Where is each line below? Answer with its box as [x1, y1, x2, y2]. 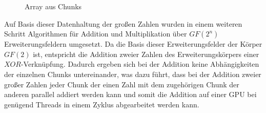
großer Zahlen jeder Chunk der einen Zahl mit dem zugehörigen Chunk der [4, 79, 239, 89]
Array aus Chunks [25, 1, 82, 11]
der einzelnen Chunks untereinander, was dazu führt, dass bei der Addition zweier [4, 68, 261, 79]
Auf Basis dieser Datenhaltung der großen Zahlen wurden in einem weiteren [4, 18, 242, 29]
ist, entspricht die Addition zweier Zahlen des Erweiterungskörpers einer [33, 48, 259, 59]
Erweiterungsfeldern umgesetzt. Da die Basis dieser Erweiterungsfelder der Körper [4, 39, 262, 49]
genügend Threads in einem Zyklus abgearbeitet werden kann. [4, 99, 199, 109]
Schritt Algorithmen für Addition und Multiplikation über [4, 28, 187, 39]
